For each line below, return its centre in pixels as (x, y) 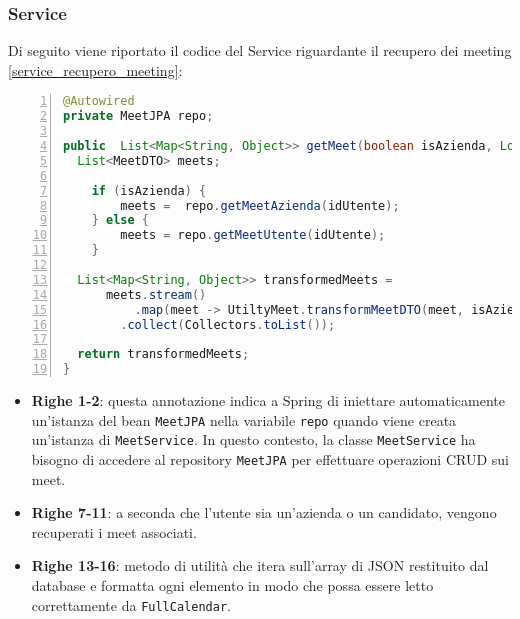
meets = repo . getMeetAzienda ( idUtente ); (260, 205)
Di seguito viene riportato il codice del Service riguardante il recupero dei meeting (260, 50)
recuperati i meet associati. (114, 531)
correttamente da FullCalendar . (131, 604)
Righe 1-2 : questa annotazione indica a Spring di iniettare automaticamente (268, 400)
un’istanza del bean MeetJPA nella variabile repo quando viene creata (244, 419)
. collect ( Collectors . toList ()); (228, 324)
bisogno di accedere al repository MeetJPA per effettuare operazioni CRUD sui (270, 458)
